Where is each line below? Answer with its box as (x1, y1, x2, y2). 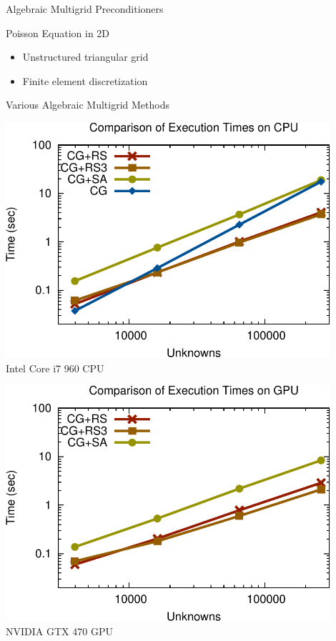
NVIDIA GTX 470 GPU (6, 624, 113, 639)
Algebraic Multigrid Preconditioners (6, 1, 164, 16)
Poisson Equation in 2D (6, 25, 110, 40)
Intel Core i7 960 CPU (6, 360, 104, 375)
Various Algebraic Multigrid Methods (6, 97, 169, 112)
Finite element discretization (22, 73, 148, 88)
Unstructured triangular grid (22, 49, 149, 64)
